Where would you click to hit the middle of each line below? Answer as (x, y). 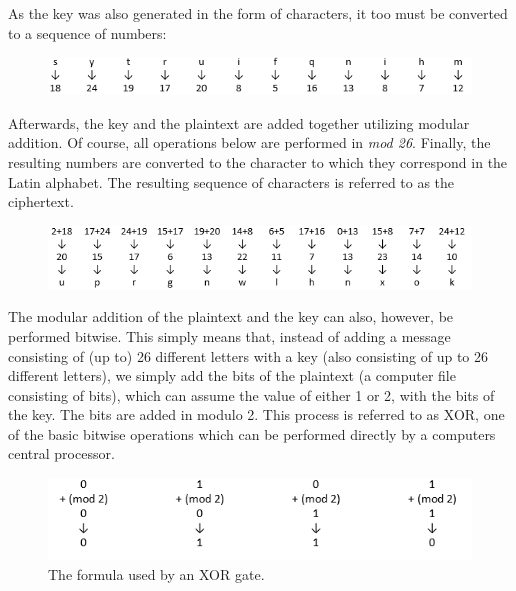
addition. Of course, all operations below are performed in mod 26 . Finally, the (249, 142)
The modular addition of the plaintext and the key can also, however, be (231, 316)
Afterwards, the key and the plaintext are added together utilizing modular (239, 122)
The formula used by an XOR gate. (156, 574)
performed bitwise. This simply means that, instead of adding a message (229, 335)
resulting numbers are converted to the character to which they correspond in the (258, 161)
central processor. (61, 453)
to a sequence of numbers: (87, 32)
